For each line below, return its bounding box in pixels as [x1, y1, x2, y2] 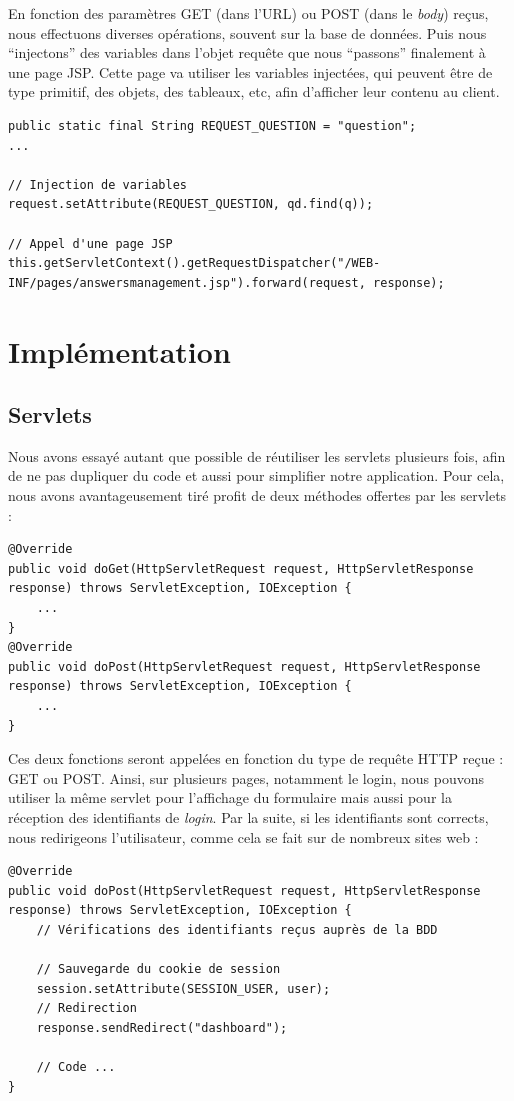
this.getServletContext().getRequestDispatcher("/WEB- [8, 256, 381, 271]
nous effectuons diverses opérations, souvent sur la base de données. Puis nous [8, 22, 487, 43]
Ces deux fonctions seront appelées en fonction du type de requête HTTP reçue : [8, 748, 504, 769]
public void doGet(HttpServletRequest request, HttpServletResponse [8, 561, 474, 576]
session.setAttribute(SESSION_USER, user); [36, 981, 331, 996]
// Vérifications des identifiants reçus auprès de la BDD [36, 922, 438, 937]
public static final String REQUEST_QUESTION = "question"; [8, 118, 417, 133]
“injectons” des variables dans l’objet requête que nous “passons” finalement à [8, 42, 486, 63]
